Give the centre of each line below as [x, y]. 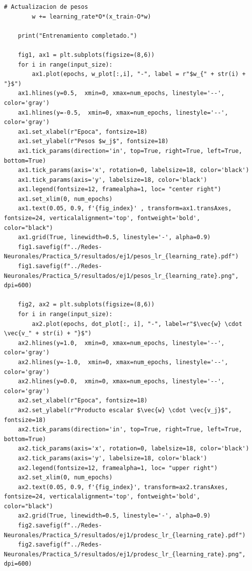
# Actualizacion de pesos [46, 7]
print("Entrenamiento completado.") [78, 36]
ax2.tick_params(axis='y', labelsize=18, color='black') [113, 458]
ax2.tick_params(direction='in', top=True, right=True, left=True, [130, 430]
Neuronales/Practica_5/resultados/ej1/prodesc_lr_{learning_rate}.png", [125, 554]
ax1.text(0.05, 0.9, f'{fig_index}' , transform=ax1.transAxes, [125, 209]
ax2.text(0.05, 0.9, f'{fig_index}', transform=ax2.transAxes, [123, 487]
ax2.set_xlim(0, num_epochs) [65, 478]
